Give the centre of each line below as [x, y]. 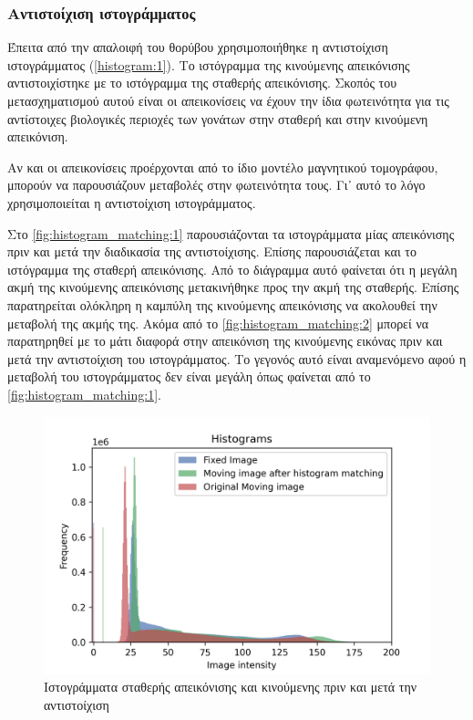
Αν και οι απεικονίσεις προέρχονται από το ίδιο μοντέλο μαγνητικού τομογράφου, [223, 167]
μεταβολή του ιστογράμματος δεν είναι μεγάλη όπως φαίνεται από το [189, 376]
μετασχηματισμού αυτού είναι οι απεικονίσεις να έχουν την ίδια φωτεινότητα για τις [228, 100]
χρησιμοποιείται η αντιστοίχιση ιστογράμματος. [132, 202]
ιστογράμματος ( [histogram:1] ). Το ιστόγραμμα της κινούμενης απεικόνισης [209, 64]
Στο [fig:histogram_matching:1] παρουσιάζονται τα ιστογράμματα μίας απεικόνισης [231, 233]
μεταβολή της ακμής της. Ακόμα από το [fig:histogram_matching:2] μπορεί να [218, 323]
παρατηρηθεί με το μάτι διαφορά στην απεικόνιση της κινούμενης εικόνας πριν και [225, 341]
